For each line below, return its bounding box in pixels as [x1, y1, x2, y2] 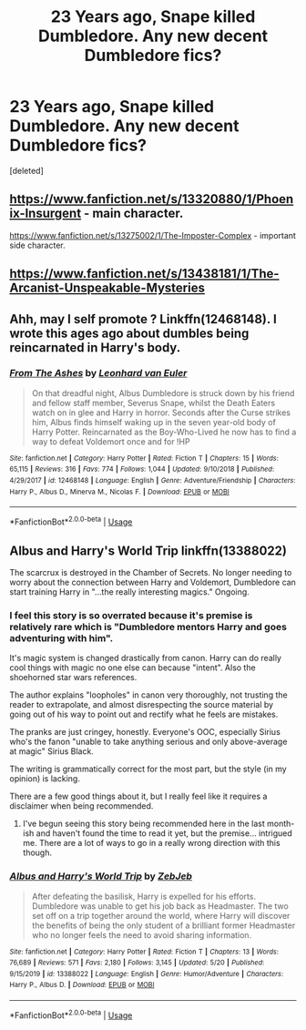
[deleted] [9, 165, 44, 176]
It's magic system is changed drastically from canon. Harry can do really [9, 653, 282, 664]
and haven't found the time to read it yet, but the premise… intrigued [36, 828, 293, 839]
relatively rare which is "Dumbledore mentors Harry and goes [9, 620, 287, 633]
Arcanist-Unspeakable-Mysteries [9, 280, 205, 296]
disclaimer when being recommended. [9, 801, 154, 811]
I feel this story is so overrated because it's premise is [9, 608, 253, 621]
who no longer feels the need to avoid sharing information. [31, 929, 252, 940]
